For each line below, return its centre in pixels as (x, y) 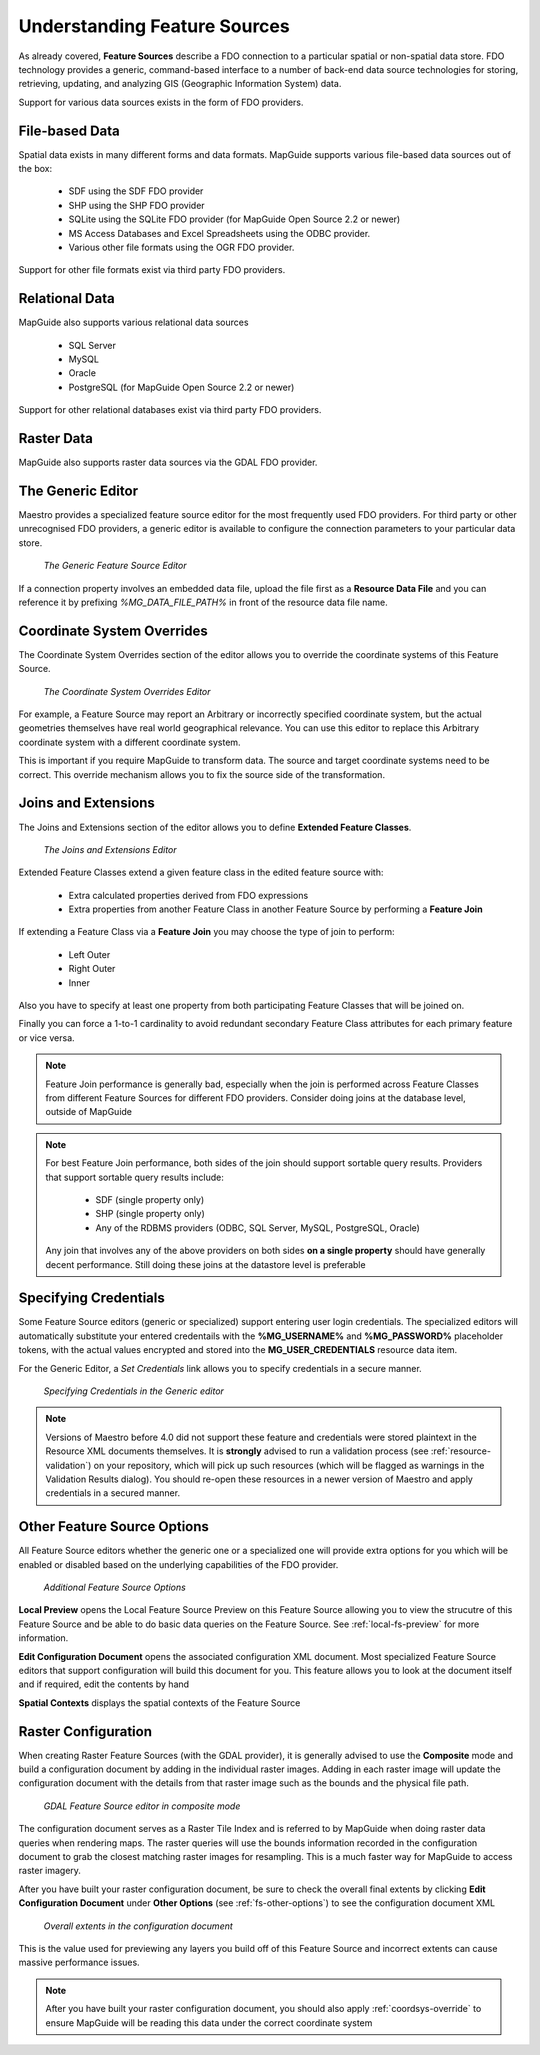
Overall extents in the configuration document (138, 1926)
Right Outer (92, 969)
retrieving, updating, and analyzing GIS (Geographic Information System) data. (180, 84)
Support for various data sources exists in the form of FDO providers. (161, 102)
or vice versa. (46, 1037)
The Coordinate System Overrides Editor (127, 691)
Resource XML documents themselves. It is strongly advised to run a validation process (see (237, 1451)
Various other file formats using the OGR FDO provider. (181, 247)
